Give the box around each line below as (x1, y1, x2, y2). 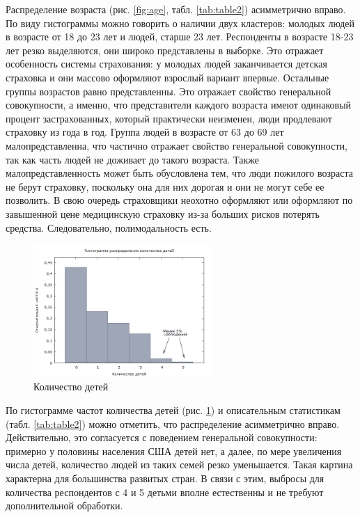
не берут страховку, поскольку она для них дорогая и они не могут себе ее (6, 179, 324, 193)
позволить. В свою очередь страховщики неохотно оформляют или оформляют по (6, 193, 353, 207)
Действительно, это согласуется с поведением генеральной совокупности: (6, 430, 318, 445)
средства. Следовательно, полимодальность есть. (6, 220, 212, 234)
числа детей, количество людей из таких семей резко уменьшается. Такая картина (6, 457, 353, 472)
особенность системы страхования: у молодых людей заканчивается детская (6, 56, 327, 71)
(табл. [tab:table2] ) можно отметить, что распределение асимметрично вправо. (6, 416, 340, 431)
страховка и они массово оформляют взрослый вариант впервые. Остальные (6, 70, 329, 84)
